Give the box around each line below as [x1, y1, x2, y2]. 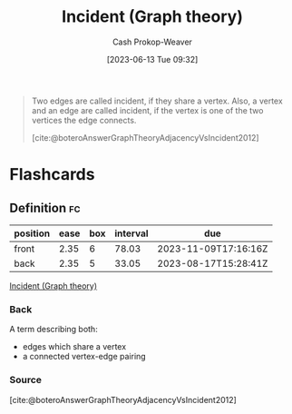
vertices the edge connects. [31, 114, 137, 125]
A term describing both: [9, 324, 98, 335]
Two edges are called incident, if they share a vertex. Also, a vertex [31, 95, 283, 106]
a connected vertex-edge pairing [22, 351, 147, 362]
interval [114, 227, 149, 240]
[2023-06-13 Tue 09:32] [106, 54, 199, 64]
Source [9, 374, 43, 387]
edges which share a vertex [22, 341, 127, 352]
